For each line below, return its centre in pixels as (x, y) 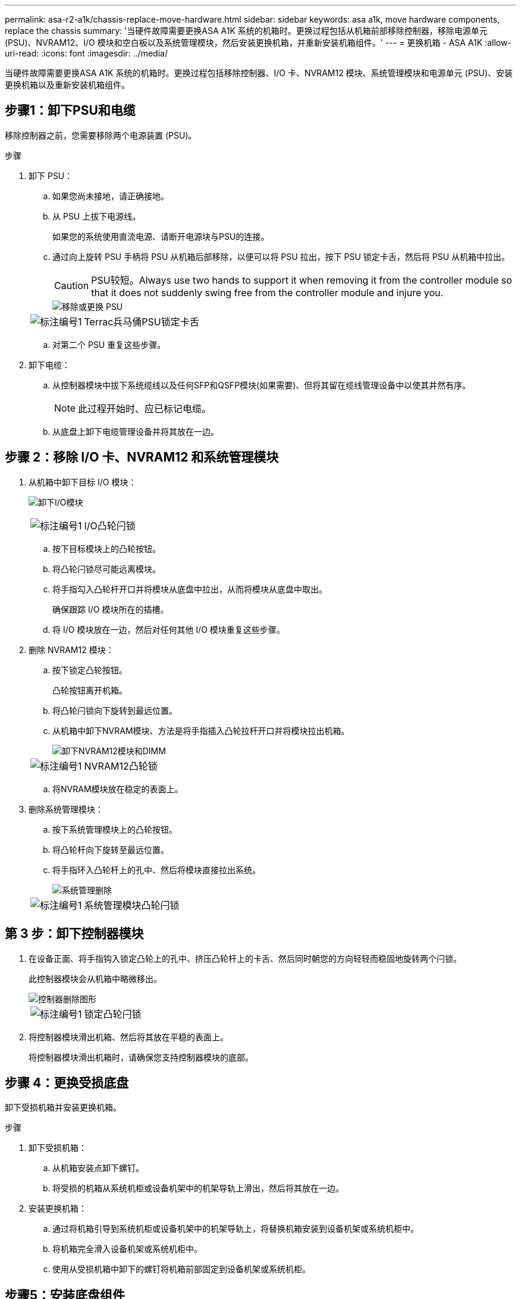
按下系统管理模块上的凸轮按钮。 (115, 829)
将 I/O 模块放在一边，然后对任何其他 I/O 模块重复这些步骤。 (169, 629)
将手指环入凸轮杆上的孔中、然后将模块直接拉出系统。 (156, 870)
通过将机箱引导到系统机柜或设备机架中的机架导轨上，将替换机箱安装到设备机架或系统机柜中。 (236, 1229)
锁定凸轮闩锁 (113, 1014)
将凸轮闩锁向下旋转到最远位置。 (115, 710)
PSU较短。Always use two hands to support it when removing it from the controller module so (302, 280)
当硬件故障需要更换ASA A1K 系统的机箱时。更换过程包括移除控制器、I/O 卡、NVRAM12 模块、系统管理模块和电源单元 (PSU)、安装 (259, 73)
